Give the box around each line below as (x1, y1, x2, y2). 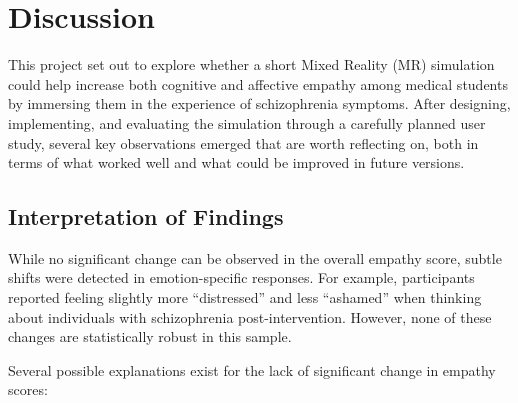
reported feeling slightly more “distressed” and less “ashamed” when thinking (8, 287, 482, 308)
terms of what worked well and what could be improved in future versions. (8, 152, 465, 173)
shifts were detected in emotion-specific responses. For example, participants (8, 267, 475, 288)
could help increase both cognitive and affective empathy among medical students (8, 73, 508, 94)
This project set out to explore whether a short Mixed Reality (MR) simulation (8, 54, 495, 75)
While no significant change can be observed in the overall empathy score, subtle (8, 247, 502, 268)
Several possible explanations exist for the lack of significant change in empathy (8, 359, 496, 380)
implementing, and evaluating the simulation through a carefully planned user (8, 112, 486, 133)
